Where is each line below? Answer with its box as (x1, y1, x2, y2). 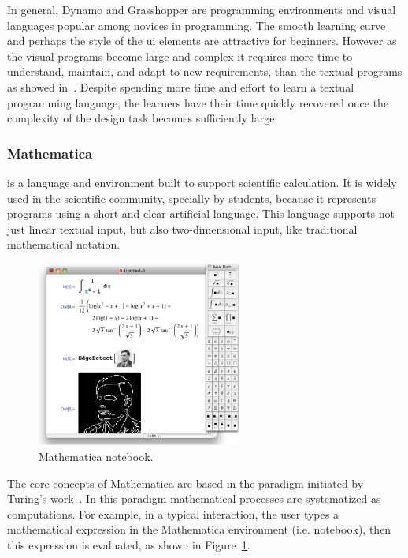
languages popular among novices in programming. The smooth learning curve (7, 17, 386, 33)
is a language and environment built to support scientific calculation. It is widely (7, 174, 397, 190)
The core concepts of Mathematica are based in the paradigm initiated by (7, 474, 364, 491)
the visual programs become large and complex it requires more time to (7, 47, 353, 64)
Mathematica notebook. (39, 448, 154, 465)
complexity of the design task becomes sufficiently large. (7, 110, 278, 126)
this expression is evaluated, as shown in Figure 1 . (7, 536, 250, 552)
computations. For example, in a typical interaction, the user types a (7, 505, 339, 522)
